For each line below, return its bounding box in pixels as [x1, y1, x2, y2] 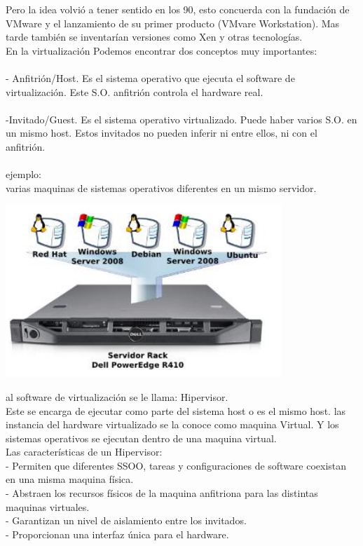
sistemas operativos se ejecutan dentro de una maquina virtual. [6, 430, 277, 445]
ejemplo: [6, 167, 41, 182]
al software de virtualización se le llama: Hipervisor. [6, 389, 228, 404]
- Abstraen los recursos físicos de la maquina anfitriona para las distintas [6, 486, 318, 500]
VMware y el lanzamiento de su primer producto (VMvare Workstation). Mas [6, 15, 340, 30]
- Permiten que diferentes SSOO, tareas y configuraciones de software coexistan [6, 458, 347, 472]
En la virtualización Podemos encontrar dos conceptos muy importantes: [6, 43, 317, 57]
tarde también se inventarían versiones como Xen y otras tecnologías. [6, 29, 303, 44]
